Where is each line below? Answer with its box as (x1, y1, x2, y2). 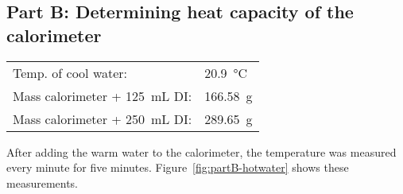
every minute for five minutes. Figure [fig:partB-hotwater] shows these (6, 159, 349, 176)
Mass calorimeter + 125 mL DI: (13, 86, 192, 105)
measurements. (6, 174, 79, 191)
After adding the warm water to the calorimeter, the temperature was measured (6, 143, 397, 160)
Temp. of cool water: (13, 63, 128, 82)
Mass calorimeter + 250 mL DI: (13, 109, 192, 128)
